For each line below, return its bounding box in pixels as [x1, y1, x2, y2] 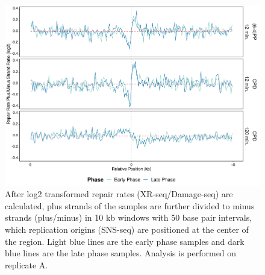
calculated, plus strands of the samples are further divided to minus [5, 199, 255, 212]
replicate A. [5, 258, 48, 271]
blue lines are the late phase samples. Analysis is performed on [5, 247, 237, 259]
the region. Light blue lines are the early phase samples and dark [5, 235, 245, 247]
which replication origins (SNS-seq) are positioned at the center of [5, 223, 249, 236]
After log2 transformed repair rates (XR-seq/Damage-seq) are [5, 188, 233, 200]
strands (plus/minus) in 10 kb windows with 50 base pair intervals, [5, 211, 252, 224]
